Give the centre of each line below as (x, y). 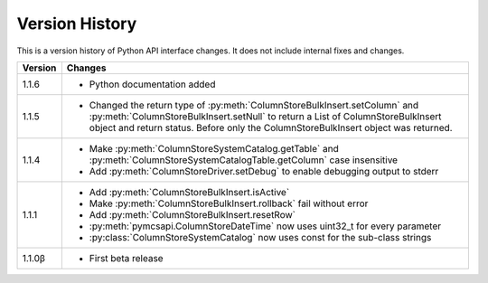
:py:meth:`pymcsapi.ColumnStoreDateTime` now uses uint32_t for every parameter (265, 226)
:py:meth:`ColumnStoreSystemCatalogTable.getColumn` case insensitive (243, 160)
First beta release (126, 258)
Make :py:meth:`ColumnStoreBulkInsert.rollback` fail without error (229, 203)
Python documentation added (152, 84)
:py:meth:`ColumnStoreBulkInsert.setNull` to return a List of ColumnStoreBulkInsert (265, 116)
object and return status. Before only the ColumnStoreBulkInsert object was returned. (271, 127)
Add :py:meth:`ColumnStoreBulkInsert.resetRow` (192, 214)
